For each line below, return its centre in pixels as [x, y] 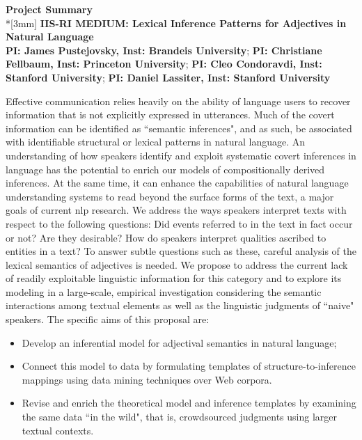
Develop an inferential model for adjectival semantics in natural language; [179, 342]
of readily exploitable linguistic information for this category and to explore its [174, 278]
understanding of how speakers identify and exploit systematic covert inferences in [181, 155]
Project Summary [49, 9]
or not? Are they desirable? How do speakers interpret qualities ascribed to [166, 237]
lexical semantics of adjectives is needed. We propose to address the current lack [177, 264]
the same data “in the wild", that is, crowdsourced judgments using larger [180, 417]
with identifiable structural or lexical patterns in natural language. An [156, 142]
